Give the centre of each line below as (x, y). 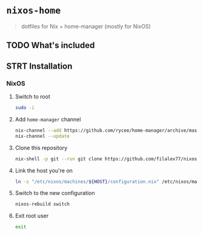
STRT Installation (39, 66)
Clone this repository (41, 148)
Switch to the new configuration (55, 193)
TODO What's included (51, 45)
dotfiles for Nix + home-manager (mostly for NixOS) (86, 26)
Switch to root (32, 97)
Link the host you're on (44, 170)
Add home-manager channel (48, 119)
